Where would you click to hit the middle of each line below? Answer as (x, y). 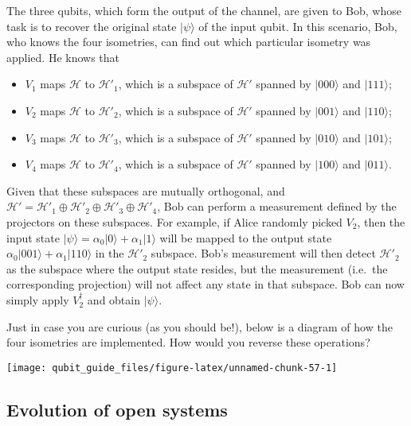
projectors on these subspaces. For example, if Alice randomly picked (174, 221)
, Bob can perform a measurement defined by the (277, 206)
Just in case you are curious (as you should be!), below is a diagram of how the (200, 326)
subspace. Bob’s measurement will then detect (263, 253)
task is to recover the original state (92, 26)
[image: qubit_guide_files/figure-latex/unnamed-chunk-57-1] (172, 368)
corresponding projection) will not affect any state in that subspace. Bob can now (205, 284)
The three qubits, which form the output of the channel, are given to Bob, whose (204, 10)
